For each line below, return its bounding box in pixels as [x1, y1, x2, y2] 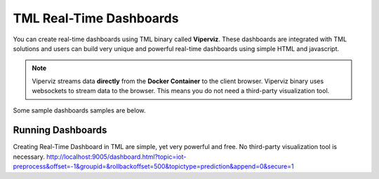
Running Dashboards [13, 124, 107, 136]
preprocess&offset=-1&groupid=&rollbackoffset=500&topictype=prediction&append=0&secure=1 [13, 162, 294, 171]
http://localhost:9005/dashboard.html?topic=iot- [46, 152, 187, 161]
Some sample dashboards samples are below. [13, 106, 147, 115]
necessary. [13, 152, 46, 161]
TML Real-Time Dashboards [13, 10, 179, 26]
